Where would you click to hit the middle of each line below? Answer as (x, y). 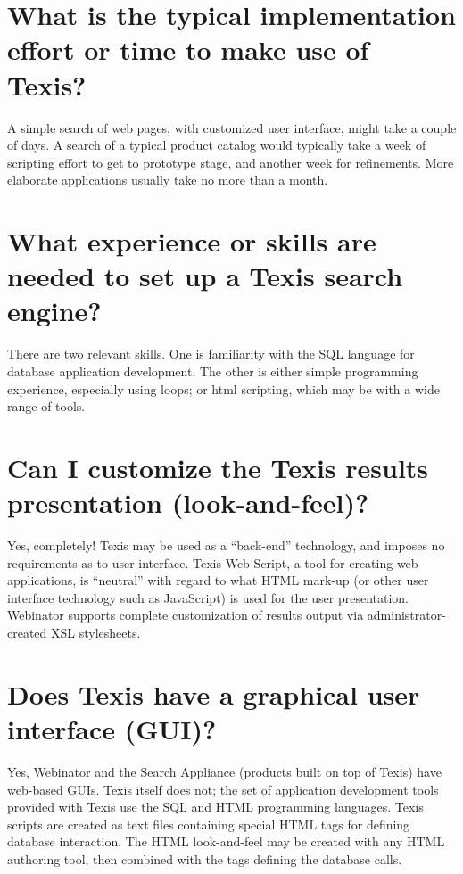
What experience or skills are (192, 241)
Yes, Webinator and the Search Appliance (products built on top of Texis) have (224, 771)
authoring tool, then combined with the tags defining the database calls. (205, 858)
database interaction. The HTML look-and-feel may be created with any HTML (226, 841)
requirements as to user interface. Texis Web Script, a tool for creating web (213, 562)
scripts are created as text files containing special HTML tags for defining (209, 824)
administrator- (406, 615)
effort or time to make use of (188, 49)
